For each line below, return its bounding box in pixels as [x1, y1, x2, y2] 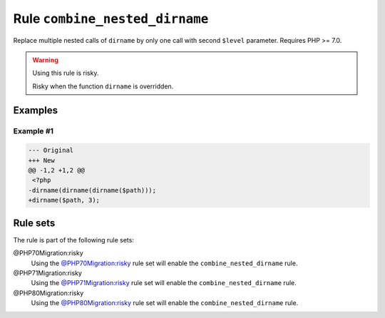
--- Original [28, 146, 74, 155]
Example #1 [13, 125, 53, 135]
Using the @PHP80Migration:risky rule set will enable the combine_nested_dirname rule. [31, 299, 299, 307]
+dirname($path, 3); [28, 196, 100, 205]
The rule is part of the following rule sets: [13, 235, 135, 244]
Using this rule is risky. [32, 68, 99, 78]
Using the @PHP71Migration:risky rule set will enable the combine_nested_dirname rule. [31, 279, 297, 287]
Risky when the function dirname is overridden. [32, 82, 174, 91]
